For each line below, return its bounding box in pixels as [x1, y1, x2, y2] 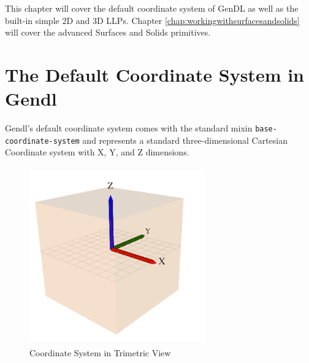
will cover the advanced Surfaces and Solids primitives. [5, 26, 211, 39]
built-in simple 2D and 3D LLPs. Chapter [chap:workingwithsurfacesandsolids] [5, 14, 300, 26]
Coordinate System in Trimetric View [29, 346, 171, 359]
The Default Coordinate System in [5, 61, 305, 87]
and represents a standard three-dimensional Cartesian [82, 133, 288, 146]
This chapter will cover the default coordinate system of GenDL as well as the [5, 2, 299, 14]
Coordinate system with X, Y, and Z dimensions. [5, 146, 189, 158]
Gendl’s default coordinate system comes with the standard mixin [5, 122, 253, 135]
